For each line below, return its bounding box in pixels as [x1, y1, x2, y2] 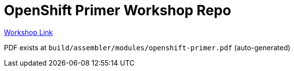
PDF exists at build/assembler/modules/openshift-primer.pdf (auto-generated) [4, 43, 291, 52]
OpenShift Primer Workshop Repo [4, 2, 232, 19]
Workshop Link [4, 28, 53, 36]
